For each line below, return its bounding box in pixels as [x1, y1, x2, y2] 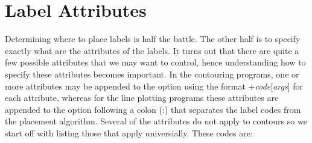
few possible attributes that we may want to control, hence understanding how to [5, 56, 306, 68]
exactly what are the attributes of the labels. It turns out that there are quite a [5, 44, 299, 56]
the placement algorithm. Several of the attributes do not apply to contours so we [5, 115, 307, 127]
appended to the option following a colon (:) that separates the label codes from [5, 103, 301, 115]
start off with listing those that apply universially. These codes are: [5, 126, 253, 139]
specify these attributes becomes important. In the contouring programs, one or [5, 67, 299, 80]
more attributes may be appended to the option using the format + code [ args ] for [5, 79, 303, 92]
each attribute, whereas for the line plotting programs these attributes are [5, 91, 279, 104]
